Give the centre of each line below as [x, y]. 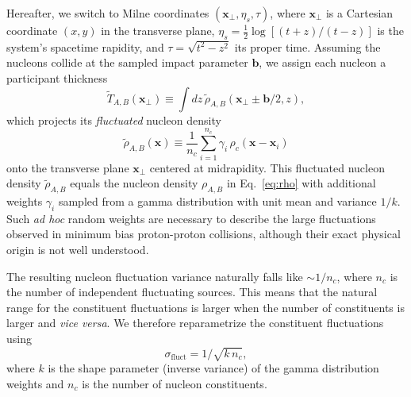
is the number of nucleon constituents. [175, 383]
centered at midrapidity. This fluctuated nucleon [267, 167]
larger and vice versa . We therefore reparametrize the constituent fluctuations [195, 323]
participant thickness [57, 77]
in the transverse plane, [158, 30]
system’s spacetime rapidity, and [85, 46]
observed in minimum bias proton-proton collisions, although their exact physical [204, 234]
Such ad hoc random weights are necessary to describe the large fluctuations [191, 218]
